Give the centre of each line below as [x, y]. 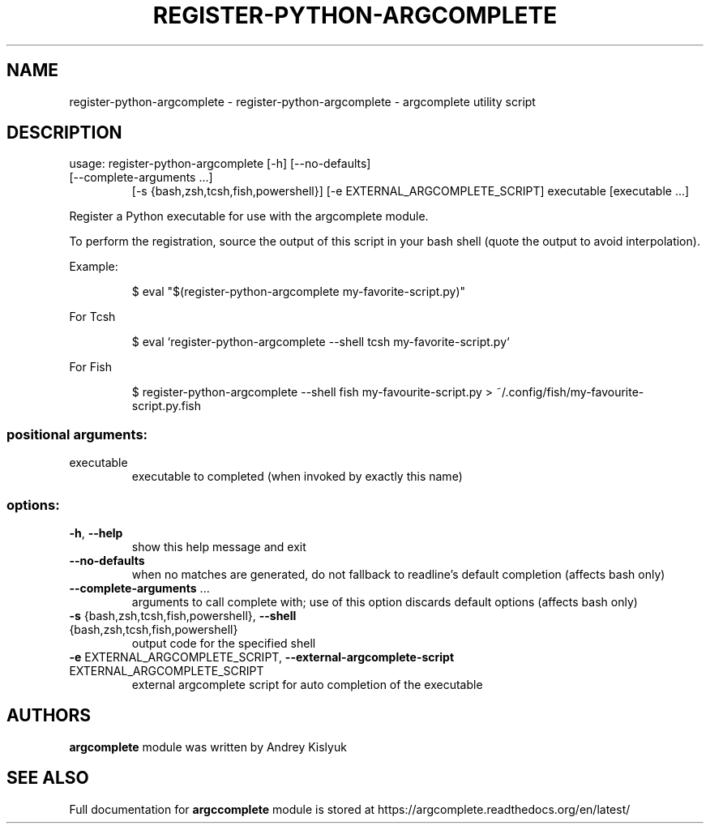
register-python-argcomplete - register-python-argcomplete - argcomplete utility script [302, 101]
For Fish [91, 367]
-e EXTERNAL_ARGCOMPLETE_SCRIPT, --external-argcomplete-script [262, 657]
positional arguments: [77, 434]
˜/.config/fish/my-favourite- [570, 392]
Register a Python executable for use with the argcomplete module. [249, 216]
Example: [94, 267]
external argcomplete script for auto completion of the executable [307, 684]
